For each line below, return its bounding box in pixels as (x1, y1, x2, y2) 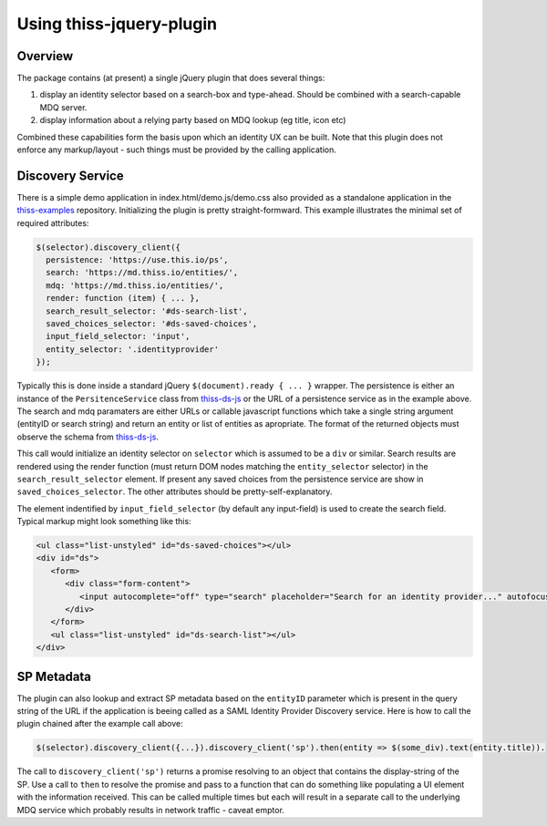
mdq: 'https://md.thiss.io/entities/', (46, 280, 224, 291)
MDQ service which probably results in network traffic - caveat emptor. (16, 804, 284, 815)
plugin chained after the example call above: (16, 718, 183, 729)
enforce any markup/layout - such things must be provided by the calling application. (16, 144, 337, 155)
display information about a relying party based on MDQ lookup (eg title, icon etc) (39, 115, 346, 126)
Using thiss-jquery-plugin (16, 14, 218, 34)
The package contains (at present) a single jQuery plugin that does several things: (16, 73, 325, 84)
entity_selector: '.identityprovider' (46, 344, 219, 355)
